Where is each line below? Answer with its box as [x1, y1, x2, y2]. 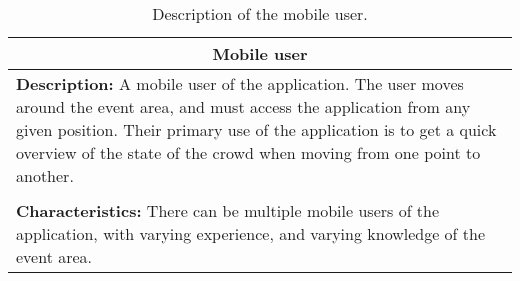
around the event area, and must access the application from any [16, 95, 471, 118]
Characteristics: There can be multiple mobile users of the [16, 199, 440, 222]
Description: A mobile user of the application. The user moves [16, 72, 464, 95]
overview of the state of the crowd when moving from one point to [16, 141, 481, 164]
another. [16, 164, 74, 187]
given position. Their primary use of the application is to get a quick [16, 118, 497, 141]
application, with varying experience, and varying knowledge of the [16, 222, 486, 245]
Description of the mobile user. [152, 2, 368, 25]
